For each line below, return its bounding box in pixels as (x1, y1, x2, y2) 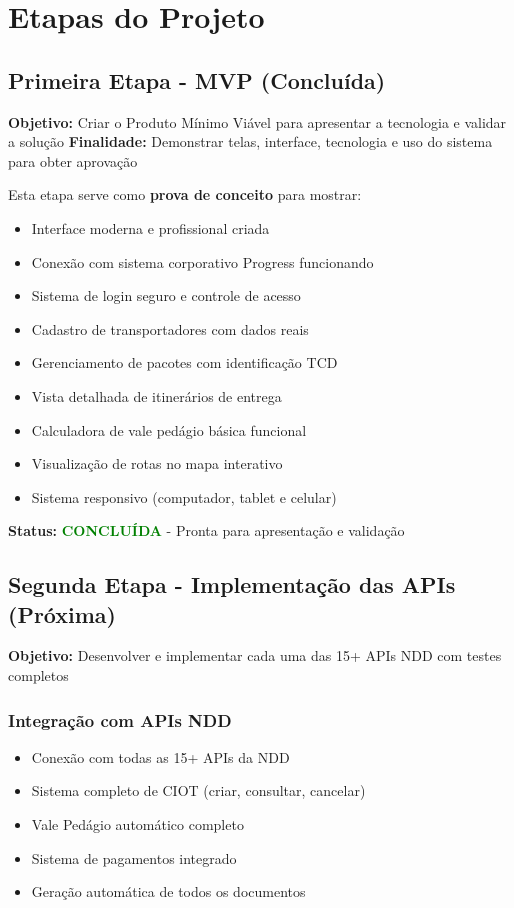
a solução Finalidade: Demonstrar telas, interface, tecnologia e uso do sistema (8, 131, 493, 152)
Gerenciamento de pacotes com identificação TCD (31, 352, 338, 373)
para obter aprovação (8, 150, 138, 171)
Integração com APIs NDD (8, 707, 232, 732)
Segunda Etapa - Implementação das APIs (8, 569, 456, 600)
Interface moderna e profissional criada (31, 217, 270, 238)
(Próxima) (8, 598, 116, 629)
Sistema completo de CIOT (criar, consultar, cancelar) (31, 780, 366, 801)
